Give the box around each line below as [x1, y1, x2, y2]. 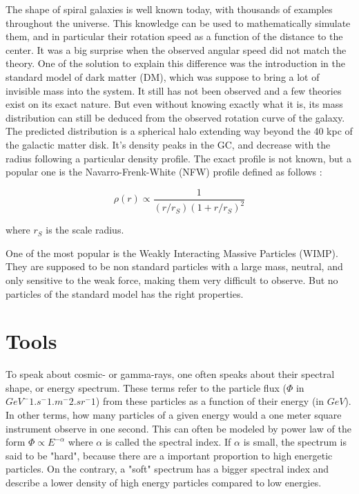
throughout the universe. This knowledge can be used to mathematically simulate [6, 15, 351, 30]
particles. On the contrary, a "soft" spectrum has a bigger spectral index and [6, 462, 329, 476]
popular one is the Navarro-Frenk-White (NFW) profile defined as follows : [6, 164, 322, 179]
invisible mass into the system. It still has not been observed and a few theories [6, 83, 342, 97]
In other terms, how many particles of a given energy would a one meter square [6, 408, 342, 421]
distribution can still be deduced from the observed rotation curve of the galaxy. [6, 110, 345, 124]
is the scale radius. [46, 222, 124, 237]
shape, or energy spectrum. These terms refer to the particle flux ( [6, 380, 287, 395]
